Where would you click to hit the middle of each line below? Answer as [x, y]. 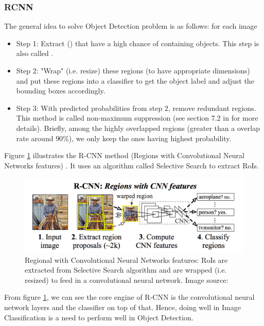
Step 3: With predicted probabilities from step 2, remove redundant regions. [136, 108]
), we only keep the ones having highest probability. [150, 138]
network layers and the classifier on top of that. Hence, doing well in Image [122, 307]
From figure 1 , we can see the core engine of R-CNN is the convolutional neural [129, 297]
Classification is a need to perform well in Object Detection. [99, 317]
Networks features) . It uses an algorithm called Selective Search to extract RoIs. [132, 165]
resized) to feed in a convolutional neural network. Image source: [127, 280]
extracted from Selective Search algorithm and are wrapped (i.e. [126, 270]
